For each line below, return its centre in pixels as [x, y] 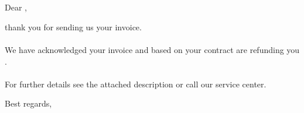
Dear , [16, 7]
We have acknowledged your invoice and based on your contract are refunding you [152, 49]
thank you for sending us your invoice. [73, 27]
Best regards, [28, 103]
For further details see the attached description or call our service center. [136, 84]
